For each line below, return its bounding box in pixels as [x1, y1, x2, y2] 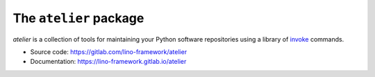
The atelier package [12, 10, 144, 26]
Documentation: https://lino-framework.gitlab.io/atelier [30, 58, 187, 66]
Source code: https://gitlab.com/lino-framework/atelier [30, 47, 187, 55]
